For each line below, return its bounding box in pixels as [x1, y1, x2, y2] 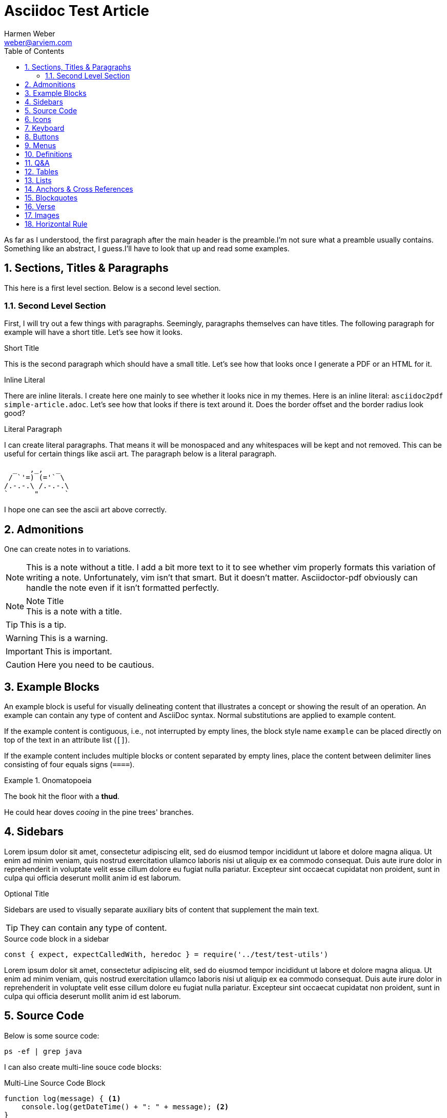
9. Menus [25, 141, 56, 150]
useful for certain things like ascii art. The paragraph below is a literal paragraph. [4, 449, 277, 458]
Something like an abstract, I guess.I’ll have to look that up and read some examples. [4, 244, 290, 253]
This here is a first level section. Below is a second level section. [4, 283, 221, 292]
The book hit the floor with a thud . [4, 792, 120, 801]
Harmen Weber [4, 29, 55, 38]
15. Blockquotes [25, 193, 78, 202]
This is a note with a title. [26, 606, 122, 617]
